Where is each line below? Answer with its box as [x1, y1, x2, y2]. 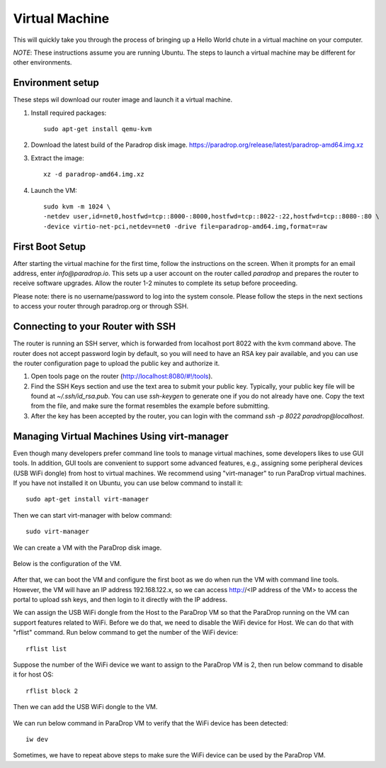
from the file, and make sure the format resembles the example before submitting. [30, 401, 270, 411]
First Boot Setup [13, 240, 86, 252]
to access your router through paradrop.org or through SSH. [13, 302, 189, 311]
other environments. [13, 58, 72, 67]
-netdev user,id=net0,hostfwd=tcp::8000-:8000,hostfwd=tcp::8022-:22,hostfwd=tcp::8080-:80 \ [43, 213, 380, 221]
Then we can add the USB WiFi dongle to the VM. [13, 703, 158, 711]
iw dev [25, 735, 49, 743]
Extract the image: [30, 153, 84, 162]
